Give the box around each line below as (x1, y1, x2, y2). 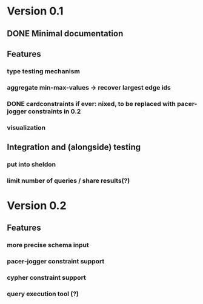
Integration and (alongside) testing (7, 142, 141, 153)
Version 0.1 (7, 4, 64, 18)
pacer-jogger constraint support (7, 257, 105, 266)
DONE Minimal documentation (7, 28, 124, 39)
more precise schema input (7, 241, 90, 249)
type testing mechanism (7, 67, 81, 75)
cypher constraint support (7, 274, 87, 282)
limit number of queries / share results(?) (7, 176, 130, 185)
